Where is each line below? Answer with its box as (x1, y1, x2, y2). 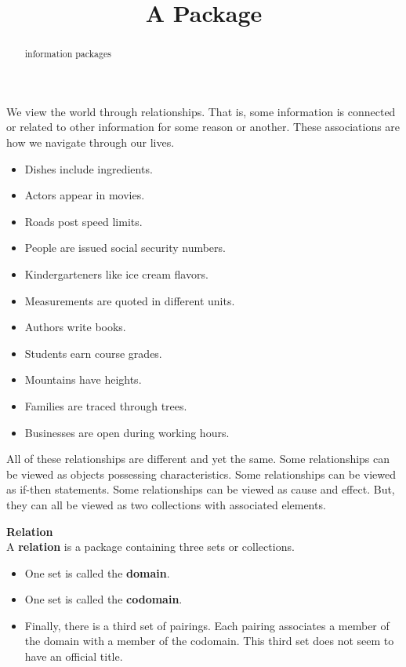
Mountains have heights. (24, 371, 142, 388)
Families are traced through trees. (24, 397, 187, 414)
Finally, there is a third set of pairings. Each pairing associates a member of (24, 617, 390, 633)
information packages (24, 47, 111, 60)
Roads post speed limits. (24, 213, 143, 229)
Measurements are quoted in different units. (24, 292, 235, 308)
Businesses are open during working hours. (24, 424, 230, 440)
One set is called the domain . (24, 564, 170, 581)
